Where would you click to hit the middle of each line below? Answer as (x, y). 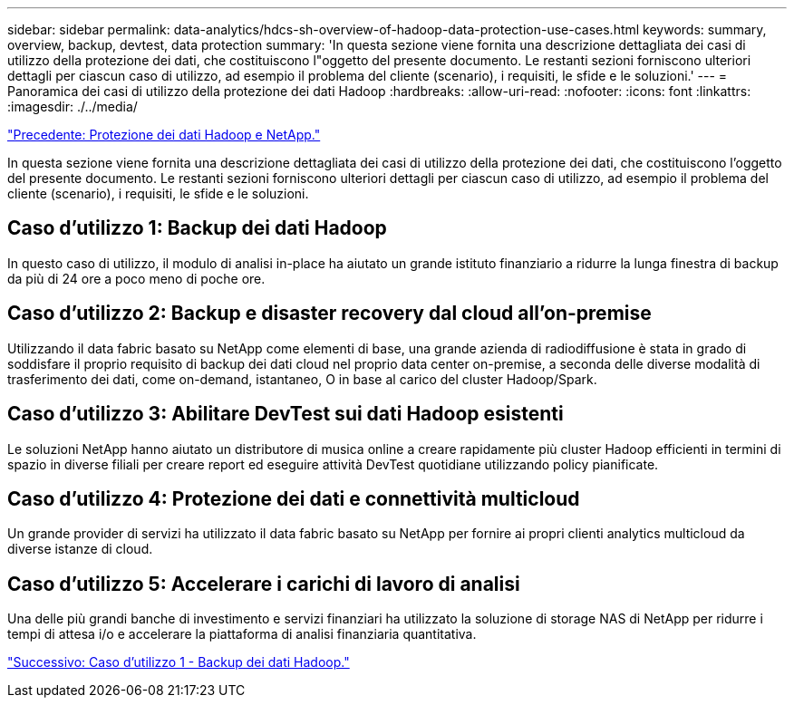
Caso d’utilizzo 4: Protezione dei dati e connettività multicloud (294, 498)
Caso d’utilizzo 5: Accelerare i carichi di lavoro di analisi (264, 584)
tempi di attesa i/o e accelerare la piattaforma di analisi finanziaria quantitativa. (242, 634)
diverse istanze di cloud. (80, 549)
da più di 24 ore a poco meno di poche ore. (136, 278)
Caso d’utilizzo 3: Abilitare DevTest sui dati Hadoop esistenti (286, 414)
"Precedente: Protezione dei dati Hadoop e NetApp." (164, 135)
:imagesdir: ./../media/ (73, 106)
